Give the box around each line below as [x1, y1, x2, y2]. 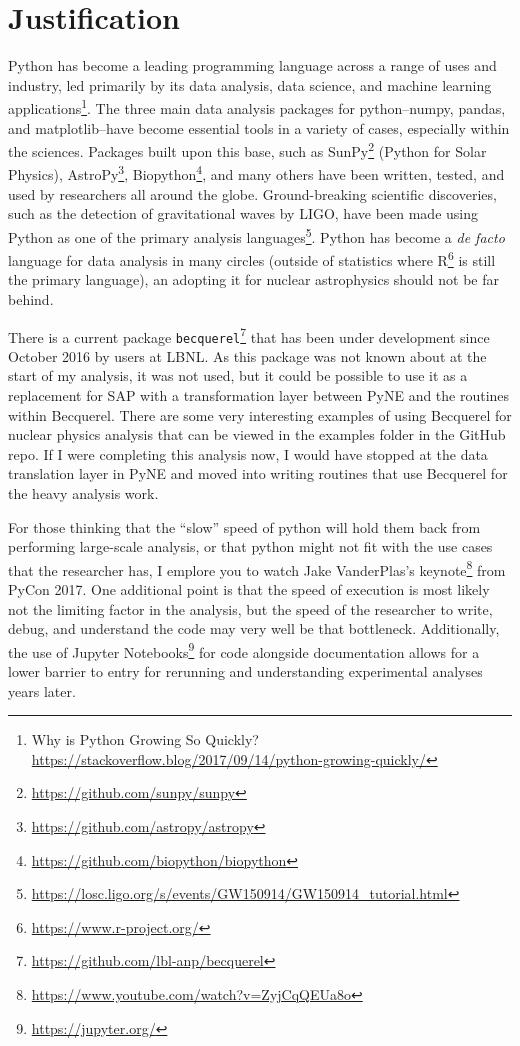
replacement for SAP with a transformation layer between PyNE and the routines [8, 385, 510, 406]
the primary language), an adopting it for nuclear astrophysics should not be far [8, 269, 499, 290]
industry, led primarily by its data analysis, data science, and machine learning [8, 74, 492, 95]
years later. [8, 680, 76, 701]
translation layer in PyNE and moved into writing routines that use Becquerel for [8, 463, 508, 484]
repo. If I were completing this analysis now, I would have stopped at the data [8, 443, 488, 464]
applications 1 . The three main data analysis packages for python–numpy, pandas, [8, 95, 506, 118]
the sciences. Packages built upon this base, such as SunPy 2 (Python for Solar [8, 138, 487, 161]
